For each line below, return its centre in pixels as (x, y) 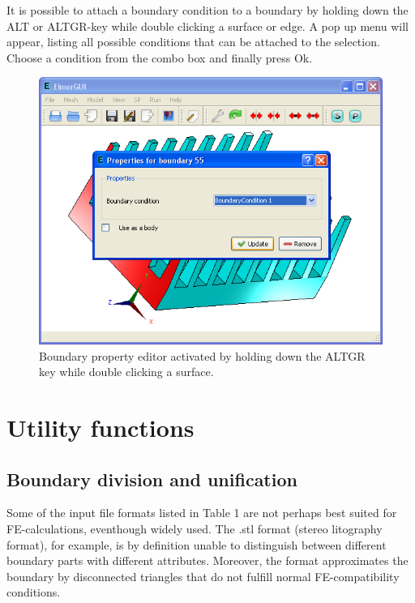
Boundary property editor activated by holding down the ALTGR (202, 355)
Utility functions (101, 427)
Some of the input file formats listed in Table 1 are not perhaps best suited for (202, 513)
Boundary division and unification (152, 479)
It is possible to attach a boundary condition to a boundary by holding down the (207, 10)
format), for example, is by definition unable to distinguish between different (197, 544)
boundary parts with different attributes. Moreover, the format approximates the (207, 560)
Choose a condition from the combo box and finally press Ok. (160, 57)
